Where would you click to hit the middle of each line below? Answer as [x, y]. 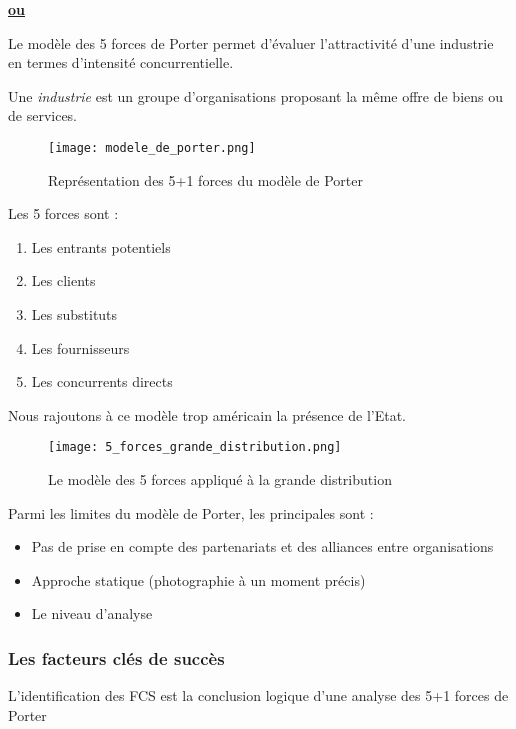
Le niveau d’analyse [92, 613]
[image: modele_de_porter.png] [152, 147]
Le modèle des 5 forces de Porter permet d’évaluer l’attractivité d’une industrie [251, 42]
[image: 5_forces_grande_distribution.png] [195, 447]
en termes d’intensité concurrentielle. [121, 62]
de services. [43, 115]
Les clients [63, 280]
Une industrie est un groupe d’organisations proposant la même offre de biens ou [256, 95]
